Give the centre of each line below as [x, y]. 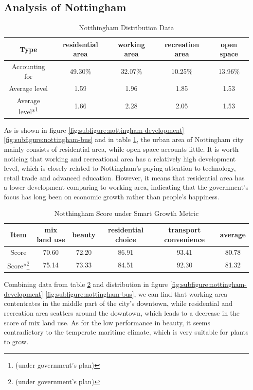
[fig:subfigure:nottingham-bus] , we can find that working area [136, 293]
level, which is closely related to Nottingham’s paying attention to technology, [120, 168]
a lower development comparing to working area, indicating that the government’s [126, 187]
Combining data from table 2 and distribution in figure [86, 284]
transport [185, 230]
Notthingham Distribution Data [126, 27]
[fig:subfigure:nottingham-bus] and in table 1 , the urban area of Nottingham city [124, 139]
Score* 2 [18, 265]
